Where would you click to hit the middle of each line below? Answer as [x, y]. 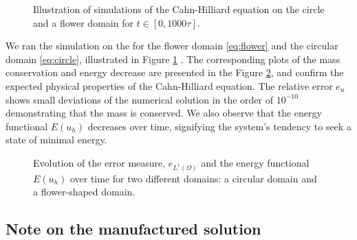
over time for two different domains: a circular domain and [193, 178]
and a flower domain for [83, 22]
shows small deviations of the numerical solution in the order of [140, 99]
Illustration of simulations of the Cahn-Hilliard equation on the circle [179, 9]
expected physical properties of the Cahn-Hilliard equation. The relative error [169, 85]
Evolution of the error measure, [99, 162]
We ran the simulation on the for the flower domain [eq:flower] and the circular [172, 46]
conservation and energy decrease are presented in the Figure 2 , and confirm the [175, 72]
